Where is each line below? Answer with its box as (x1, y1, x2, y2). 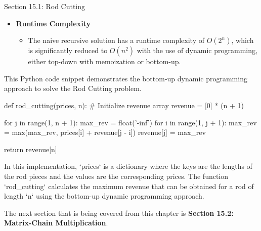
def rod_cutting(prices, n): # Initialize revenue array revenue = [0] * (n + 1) (4, 100, 244, 110)
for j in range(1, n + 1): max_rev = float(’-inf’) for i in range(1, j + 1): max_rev (4, 117, 257, 127)
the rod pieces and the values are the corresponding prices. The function (4, 170, 229, 181)
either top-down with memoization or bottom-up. (28, 56, 181, 67)
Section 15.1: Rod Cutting (4, 1, 85, 11)
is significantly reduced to (28, 45, 108, 56)
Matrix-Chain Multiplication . (4, 217, 108, 228)
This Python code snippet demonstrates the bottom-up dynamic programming (4, 73, 247, 83)
